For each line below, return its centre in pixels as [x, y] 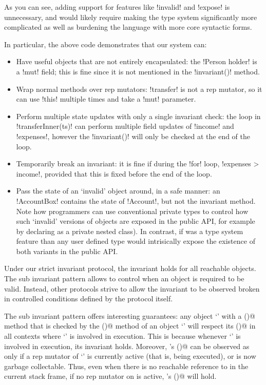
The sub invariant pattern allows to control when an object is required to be [124, 278]
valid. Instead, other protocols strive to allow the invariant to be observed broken [132, 288]
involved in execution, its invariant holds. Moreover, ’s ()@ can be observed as [127, 346]
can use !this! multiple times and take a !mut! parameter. [106, 99]
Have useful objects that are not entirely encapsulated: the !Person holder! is [137, 61]
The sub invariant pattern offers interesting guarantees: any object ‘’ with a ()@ [130, 315]
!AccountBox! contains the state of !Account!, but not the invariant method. [136, 200]
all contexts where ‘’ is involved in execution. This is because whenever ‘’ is [122, 336]
